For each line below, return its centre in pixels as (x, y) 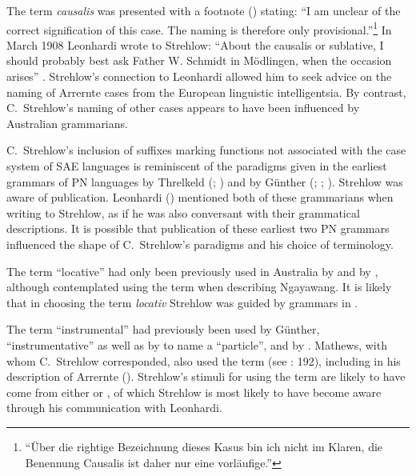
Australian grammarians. (67, 123)
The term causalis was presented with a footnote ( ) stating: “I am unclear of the (204, 10)
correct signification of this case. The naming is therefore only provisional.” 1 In (199, 28)
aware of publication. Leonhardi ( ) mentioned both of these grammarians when (200, 197)
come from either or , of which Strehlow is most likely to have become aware (194, 392)
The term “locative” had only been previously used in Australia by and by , (192, 271)
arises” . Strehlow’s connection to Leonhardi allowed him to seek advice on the (199, 76)
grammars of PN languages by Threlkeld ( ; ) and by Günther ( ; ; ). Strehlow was (205, 181)
